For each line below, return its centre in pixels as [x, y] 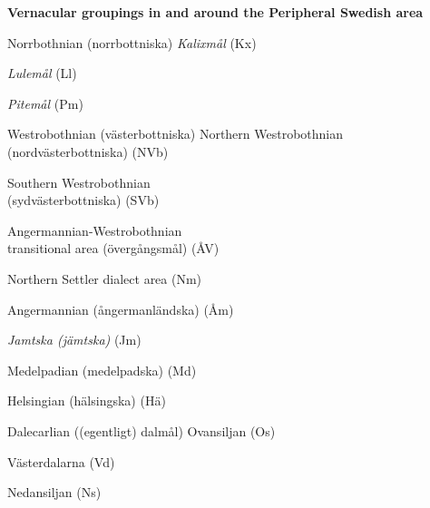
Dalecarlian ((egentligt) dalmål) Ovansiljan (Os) [142, 430]
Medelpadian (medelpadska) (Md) [102, 370]
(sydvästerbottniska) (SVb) [83, 200]
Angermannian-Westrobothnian [95, 230]
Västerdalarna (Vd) [61, 461]
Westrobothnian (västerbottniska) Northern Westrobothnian [176, 134]
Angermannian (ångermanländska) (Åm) [121, 309]
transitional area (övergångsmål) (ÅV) [113, 248]
